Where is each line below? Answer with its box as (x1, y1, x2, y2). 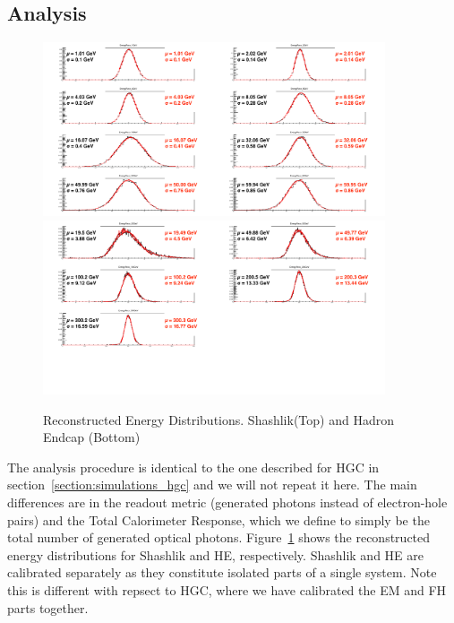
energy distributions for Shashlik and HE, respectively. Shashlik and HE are (7, 545, 424, 564)
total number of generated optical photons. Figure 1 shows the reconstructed (7, 528, 431, 547)
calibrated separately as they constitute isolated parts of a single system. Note (7, 563, 437, 582)
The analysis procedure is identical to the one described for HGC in (7, 457, 380, 476)
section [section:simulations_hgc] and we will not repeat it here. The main (7, 475, 417, 494)
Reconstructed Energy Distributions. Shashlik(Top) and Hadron (43, 410, 394, 428)
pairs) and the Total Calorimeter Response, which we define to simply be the (7, 510, 430, 529)
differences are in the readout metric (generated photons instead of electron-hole (7, 493, 448, 512)
